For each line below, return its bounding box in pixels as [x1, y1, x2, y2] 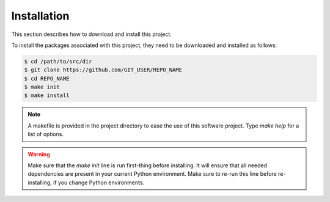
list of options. [28, 131, 64, 138]
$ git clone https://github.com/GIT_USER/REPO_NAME [24, 67, 183, 73]
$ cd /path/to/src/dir [24, 58, 92, 65]
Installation [11, 9, 70, 23]
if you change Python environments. [53, 179, 145, 186]
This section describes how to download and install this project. [11, 31, 172, 38]
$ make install [24, 92, 70, 99]
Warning [28, 150, 50, 158]
